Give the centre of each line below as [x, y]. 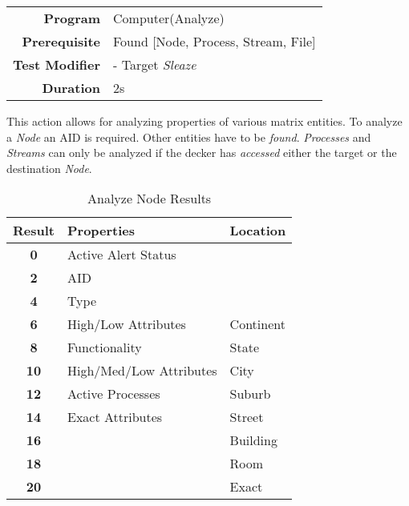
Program [72, 18]
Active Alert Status [121, 255]
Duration [71, 88]
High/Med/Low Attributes [142, 371]
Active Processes [113, 394]
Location [258, 231]
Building [253, 440]
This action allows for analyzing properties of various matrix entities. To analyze [204, 121]
